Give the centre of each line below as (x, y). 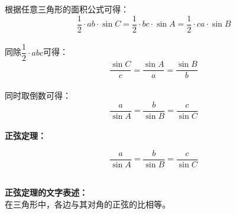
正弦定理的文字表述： (46, 192)
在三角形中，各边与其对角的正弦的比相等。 (88, 204)
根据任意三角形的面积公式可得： (67, 9)
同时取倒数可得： (38, 95)
